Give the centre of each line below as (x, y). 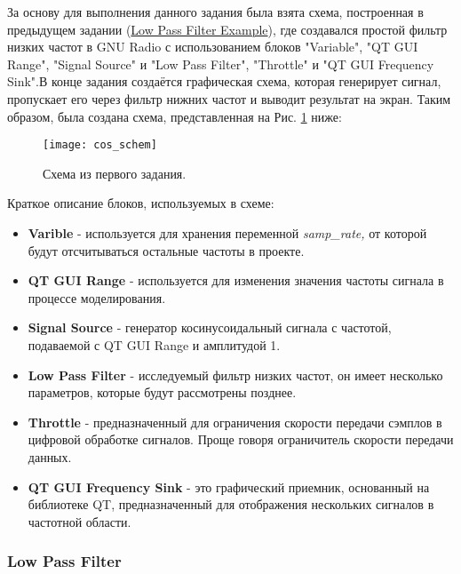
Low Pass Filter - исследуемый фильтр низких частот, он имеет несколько (235, 375)
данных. (50, 456)
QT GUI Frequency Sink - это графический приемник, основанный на (229, 486)
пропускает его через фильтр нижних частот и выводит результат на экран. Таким (229, 98)
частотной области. (79, 521)
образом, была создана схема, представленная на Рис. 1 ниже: (175, 116)
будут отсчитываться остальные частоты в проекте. (166, 250)
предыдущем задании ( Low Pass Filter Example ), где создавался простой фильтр (227, 29)
